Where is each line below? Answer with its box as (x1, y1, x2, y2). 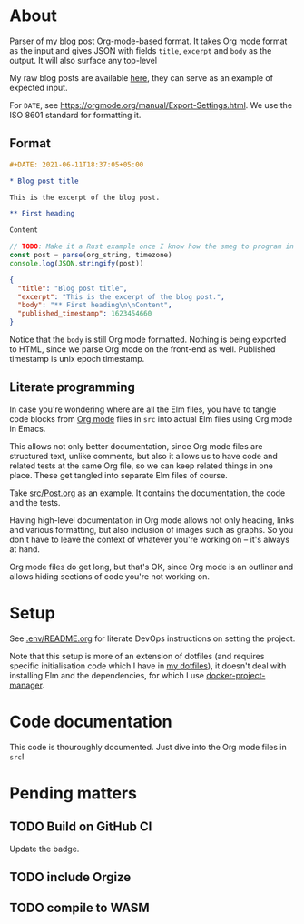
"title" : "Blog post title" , (17, 284, 128, 293)
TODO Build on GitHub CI (9, 819, 152, 835)
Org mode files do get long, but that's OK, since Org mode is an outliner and (9, 561, 294, 572)
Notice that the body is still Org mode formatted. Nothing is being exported (9, 334, 287, 345)
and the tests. (9, 497, 61, 507)
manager (9, 679, 43, 690)
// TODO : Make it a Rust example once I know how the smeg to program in (9, 242, 295, 251)
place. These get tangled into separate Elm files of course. (9, 469, 229, 480)
